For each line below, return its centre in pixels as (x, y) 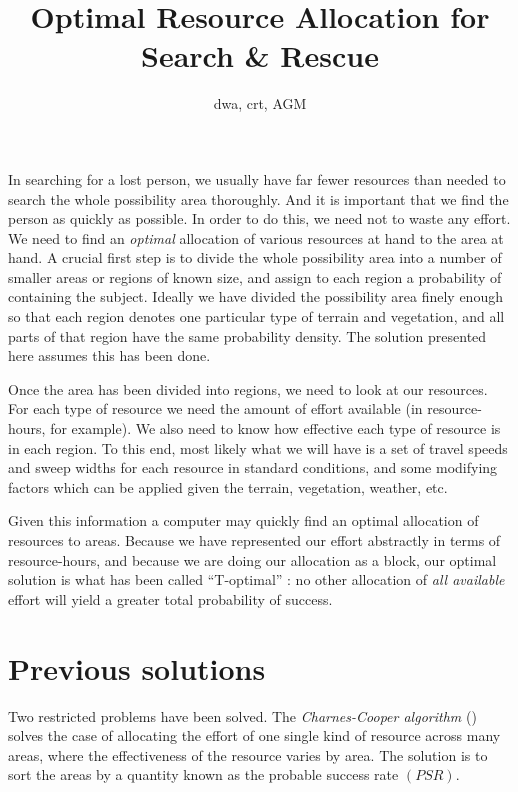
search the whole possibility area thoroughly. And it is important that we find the (258, 198)
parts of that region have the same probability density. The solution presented (247, 335)
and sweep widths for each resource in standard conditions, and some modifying (253, 467)
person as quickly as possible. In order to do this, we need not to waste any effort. (259, 218)
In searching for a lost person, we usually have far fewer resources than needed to (257, 178)
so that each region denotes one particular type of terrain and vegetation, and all (256, 316)
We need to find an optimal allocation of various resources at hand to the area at (256, 237)
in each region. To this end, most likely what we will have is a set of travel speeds (258, 447)
